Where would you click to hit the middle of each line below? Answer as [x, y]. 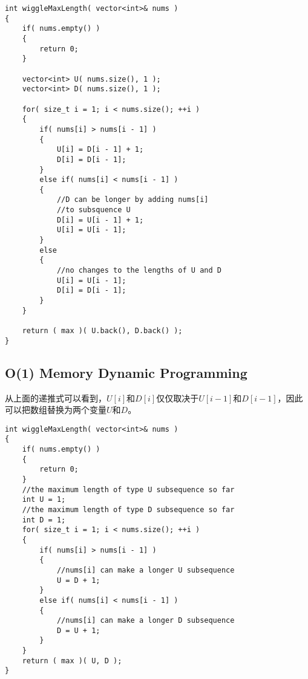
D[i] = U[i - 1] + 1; [100, 220]
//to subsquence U [93, 210]
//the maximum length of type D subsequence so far [128, 509]
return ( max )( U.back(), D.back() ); [102, 331]
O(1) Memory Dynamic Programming [126, 372]
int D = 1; [44, 520]
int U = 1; [44, 500]
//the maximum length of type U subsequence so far [128, 489]
